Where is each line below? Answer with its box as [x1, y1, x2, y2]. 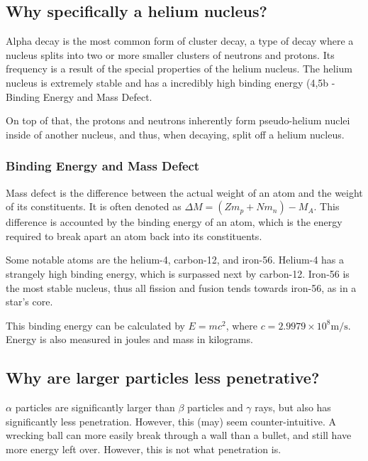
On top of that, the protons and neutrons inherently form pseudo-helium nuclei [6, 113, 350, 128]
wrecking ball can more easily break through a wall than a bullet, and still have [6, 428, 352, 443]
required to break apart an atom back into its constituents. [6, 228, 262, 243]
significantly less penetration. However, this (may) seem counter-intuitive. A [6, 413, 336, 428]
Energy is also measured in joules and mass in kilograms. [6, 332, 253, 347]
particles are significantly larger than [15, 400, 175, 415]
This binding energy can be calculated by [6, 318, 185, 332]
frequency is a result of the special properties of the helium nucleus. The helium [6, 61, 352, 76]
